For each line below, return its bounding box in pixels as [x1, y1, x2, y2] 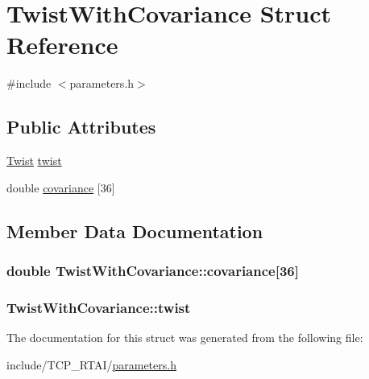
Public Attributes [6, 114, 156, 139]
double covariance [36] [6, 179, 115, 196]
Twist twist [6, 152, 62, 169]
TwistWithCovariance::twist [6, 297, 191, 317]
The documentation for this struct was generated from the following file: [6, 329, 363, 346]
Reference [6, 28, 118, 61]
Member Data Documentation [6, 218, 263, 243]
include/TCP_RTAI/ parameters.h [6, 356, 176, 373]
